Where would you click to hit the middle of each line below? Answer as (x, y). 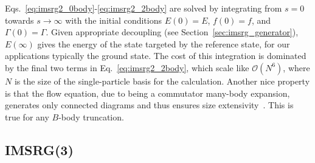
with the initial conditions (113, 20)
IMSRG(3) (39, 149)
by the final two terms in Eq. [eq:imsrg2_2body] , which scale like (127, 67)
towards (19, 20)
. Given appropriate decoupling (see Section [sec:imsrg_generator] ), (172, 32)
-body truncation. (91, 116)
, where (296, 67)
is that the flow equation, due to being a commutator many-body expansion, (147, 93)
